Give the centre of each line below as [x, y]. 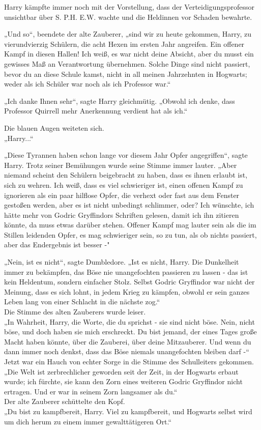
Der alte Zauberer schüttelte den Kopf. [65, 401]
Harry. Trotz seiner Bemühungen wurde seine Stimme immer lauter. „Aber [121, 165]
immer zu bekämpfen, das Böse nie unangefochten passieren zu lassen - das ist [126, 271]
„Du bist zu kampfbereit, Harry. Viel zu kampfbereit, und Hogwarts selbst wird [128, 411]
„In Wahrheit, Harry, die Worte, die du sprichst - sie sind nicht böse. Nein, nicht [129, 321]
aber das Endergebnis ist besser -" [57, 245]
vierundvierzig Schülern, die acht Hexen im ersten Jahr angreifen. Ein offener [124, 44]
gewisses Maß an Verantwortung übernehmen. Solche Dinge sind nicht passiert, [127, 63]
